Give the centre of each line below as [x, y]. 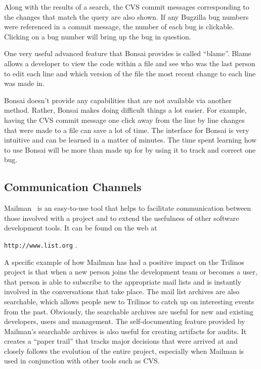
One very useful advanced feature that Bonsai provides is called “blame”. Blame [128, 53]
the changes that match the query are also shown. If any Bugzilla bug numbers [126, 16]
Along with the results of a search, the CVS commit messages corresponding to [127, 7]
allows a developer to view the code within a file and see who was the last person [130, 63]
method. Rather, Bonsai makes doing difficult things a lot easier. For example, [125, 110]
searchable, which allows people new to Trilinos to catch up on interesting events [129, 301]
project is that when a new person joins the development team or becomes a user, [131, 272]
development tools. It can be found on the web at [81, 228]
